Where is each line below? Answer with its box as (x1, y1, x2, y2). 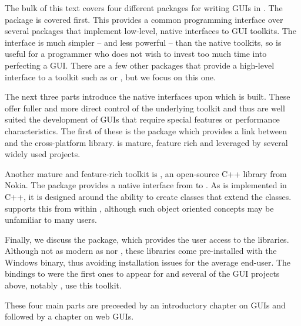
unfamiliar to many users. (5, 213, 97, 226)
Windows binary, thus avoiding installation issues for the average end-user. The (5, 256, 291, 268)
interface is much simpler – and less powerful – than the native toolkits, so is (5, 36, 282, 48)
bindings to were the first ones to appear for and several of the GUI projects (5, 267, 280, 280)
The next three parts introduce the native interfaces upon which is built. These (5, 90, 290, 103)
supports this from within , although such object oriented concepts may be (5, 202, 274, 214)
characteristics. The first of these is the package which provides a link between (5, 124, 287, 137)
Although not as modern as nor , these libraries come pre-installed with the (5, 244, 277, 257)
